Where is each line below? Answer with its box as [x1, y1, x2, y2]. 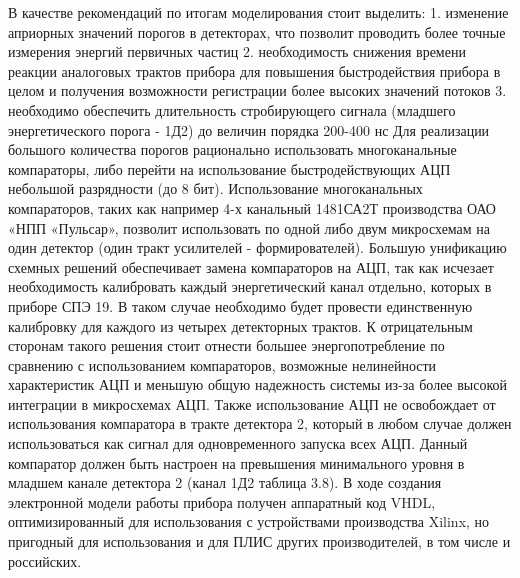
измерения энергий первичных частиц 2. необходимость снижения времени [8, 41, 466, 62]
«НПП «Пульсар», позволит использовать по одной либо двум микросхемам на [8, 217, 491, 238]
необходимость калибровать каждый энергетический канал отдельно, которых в [8, 276, 492, 297]
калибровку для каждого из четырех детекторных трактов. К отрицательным [8, 315, 473, 336]
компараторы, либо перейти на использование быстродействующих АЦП [8, 158, 451, 179]
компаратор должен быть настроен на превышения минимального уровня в [8, 452, 465, 473]
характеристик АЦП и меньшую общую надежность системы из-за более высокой [8, 374, 508, 395]
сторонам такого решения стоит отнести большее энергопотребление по [8, 335, 445, 356]
